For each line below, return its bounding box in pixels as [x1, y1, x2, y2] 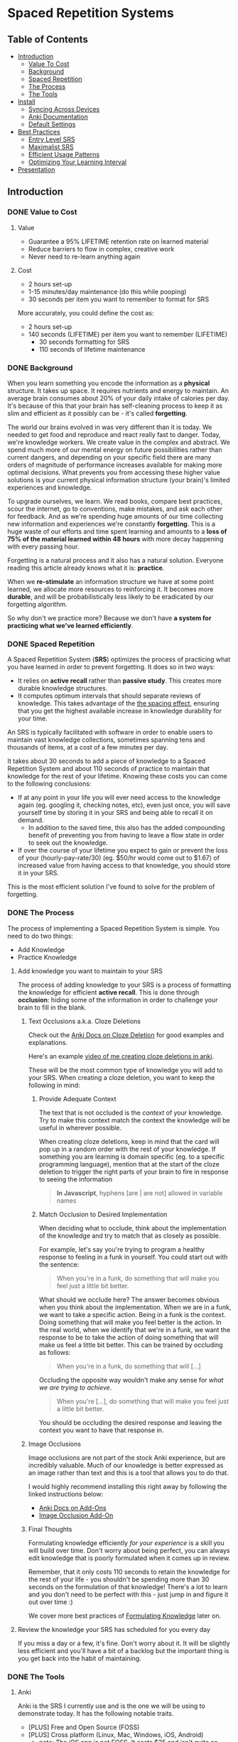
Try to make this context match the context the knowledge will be [38, 1115, 231, 1124]
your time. [17, 714, 48, 723]
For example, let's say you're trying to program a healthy [38, 1245, 205, 1253]
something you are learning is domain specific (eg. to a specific [38, 1152, 225, 1161]
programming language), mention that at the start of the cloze [38, 1159, 220, 1168]
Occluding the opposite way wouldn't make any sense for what [38, 1375, 224, 1384]
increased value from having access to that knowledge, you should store [17, 861, 231, 870]
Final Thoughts [28, 1525, 72, 1533]
